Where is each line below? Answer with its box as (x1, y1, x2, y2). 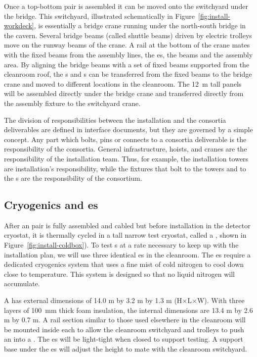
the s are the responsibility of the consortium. (4, 173, 142, 183)
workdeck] (4, 20, 34, 31)
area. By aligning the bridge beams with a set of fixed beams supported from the (4, 59, 250, 69)
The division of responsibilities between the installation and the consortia (4, 114, 226, 125)
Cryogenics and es (4, 197, 98, 212)
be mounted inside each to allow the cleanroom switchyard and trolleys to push (4, 324, 244, 334)
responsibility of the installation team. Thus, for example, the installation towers (4, 153, 249, 163)
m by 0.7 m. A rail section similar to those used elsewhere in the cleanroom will (4, 314, 246, 325)
